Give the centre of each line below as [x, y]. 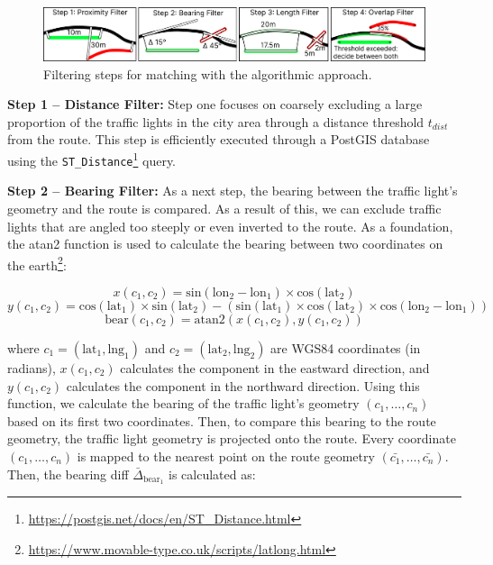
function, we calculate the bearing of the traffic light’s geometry [183, 403]
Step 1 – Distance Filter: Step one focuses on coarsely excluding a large [215, 104]
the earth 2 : [37, 263]
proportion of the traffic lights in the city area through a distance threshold [216, 121]
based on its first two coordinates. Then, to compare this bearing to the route [222, 420]
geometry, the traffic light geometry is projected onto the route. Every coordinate [232, 438]
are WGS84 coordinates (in [346, 348]
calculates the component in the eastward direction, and [275, 368]
